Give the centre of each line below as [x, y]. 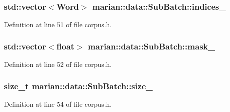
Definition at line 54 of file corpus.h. [58, 104]
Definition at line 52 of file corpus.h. [58, 64]
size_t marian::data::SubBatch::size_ [78, 86]
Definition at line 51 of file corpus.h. [58, 24]
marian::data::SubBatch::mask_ [151, 46]
